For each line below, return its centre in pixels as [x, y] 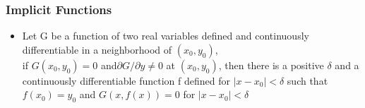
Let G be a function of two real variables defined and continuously [166, 36]
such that [307, 80]
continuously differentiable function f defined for [126, 80]
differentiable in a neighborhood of [97, 49]
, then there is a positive [271, 65]
